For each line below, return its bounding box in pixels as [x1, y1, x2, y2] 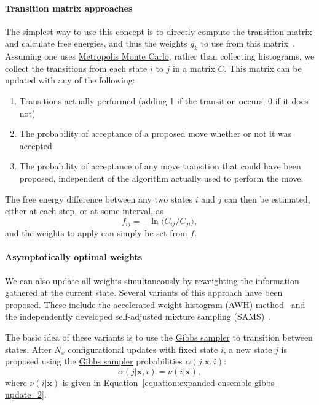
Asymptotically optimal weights [5, 250, 143, 263]
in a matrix [173, 61, 215, 74]
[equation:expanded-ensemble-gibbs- [142, 376, 277, 388]
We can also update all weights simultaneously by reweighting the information [5, 274, 299, 287]
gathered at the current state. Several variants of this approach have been [5, 286, 283, 299]
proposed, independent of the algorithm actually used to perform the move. [19, 171, 304, 184]
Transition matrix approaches [5, 1, 133, 14]
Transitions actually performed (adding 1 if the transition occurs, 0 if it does [19, 94, 309, 107]
